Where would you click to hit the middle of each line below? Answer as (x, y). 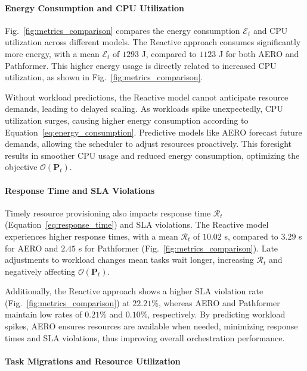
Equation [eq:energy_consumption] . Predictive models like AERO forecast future (153, 132)
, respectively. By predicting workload (216, 314)
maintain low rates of (44, 314)
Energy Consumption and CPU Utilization (95, 7)
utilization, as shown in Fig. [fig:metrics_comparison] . (104, 77)
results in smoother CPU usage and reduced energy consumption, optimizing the (152, 155)
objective (21, 167)
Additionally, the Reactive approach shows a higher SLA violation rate (134, 291)
